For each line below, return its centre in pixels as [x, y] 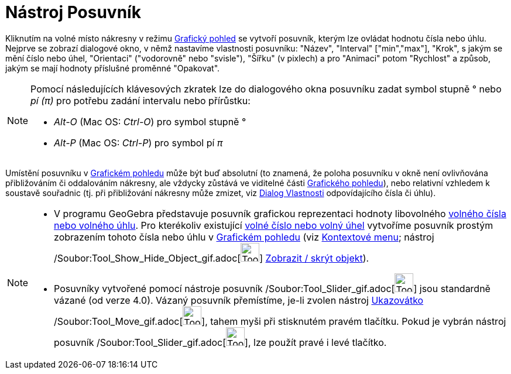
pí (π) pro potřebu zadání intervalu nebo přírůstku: [140, 100]
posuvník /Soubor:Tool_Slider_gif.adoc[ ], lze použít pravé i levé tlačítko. [220, 342]
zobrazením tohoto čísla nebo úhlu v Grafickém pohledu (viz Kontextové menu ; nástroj [244, 237]
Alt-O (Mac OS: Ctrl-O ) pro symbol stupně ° [150, 121]
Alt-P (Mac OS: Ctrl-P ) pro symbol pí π [138, 143]
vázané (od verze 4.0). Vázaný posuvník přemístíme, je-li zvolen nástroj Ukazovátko [239, 300]
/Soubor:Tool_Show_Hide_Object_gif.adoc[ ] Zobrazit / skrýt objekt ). [212, 258]
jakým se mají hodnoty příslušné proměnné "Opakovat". [113, 68]
